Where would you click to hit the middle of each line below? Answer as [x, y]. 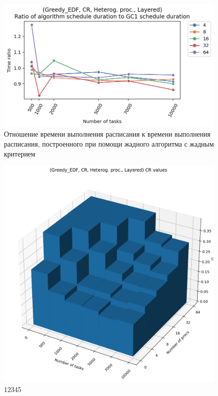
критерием [20, 153]
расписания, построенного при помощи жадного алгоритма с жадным [109, 143]
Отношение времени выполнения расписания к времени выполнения [107, 134]
